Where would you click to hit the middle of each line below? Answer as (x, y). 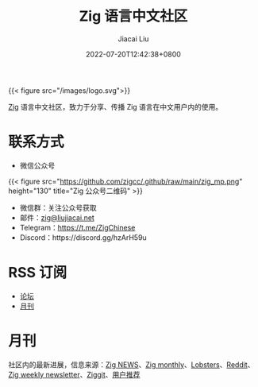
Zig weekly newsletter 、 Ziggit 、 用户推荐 (74, 374)
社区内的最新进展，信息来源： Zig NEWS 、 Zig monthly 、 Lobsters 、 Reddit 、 (131, 364)
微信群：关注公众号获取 (58, 207)
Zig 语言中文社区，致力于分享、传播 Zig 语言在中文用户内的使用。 (116, 106)
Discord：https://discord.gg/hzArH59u (83, 237)
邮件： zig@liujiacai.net (57, 217)
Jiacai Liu (133, 39)
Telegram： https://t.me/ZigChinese (77, 227)
